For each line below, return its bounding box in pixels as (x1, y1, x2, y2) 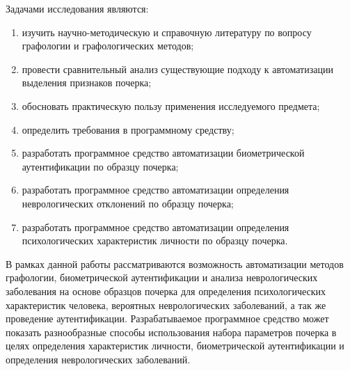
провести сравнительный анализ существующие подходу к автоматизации (22, 61, 333, 76)
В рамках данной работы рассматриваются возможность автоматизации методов (6, 256, 344, 271)
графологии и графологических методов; (22, 38, 194, 53)
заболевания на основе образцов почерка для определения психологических (6, 283, 326, 298)
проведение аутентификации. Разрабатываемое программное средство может (6, 311, 329, 326)
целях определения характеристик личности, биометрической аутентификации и (6, 338, 344, 353)
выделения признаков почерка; (22, 75, 152, 90)
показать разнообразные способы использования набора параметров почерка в (6, 324, 337, 339)
